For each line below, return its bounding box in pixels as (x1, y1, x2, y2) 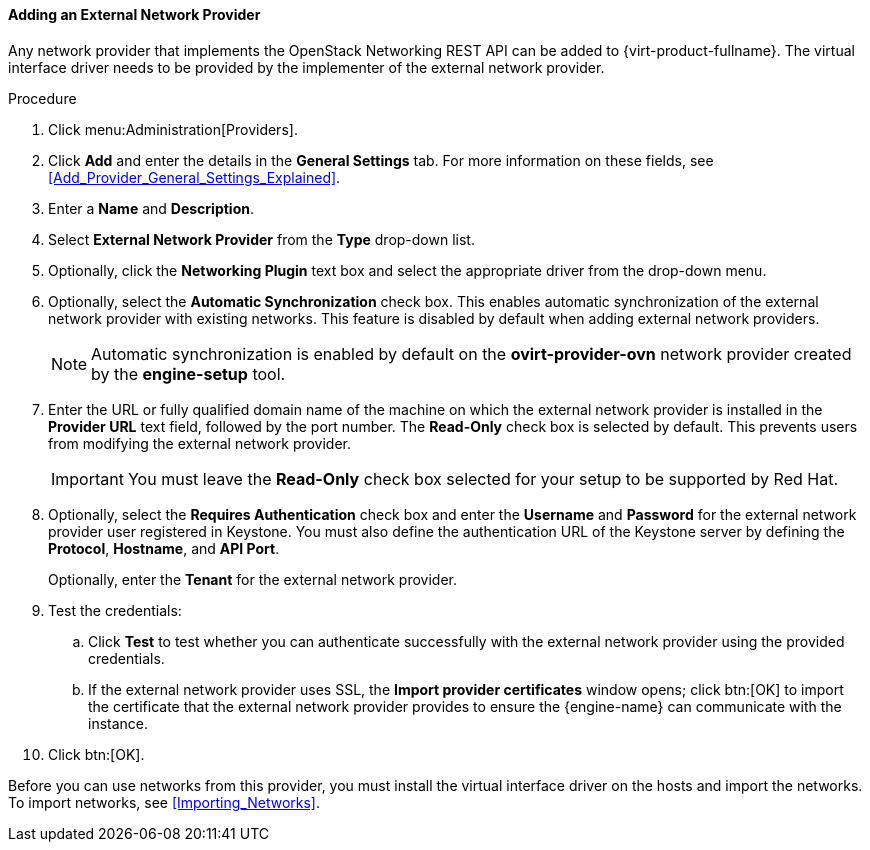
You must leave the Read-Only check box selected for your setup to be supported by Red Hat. (127, 468, 839, 489)
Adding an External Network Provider (8, 6, 261, 23)
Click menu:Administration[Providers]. (48, 120, 298, 138)
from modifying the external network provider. (48, 434, 352, 452)
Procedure (8, 89, 77, 107)
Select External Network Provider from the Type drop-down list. (48, 230, 475, 248)
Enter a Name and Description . (48, 199, 255, 217)
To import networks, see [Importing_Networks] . (8, 793, 320, 811)
